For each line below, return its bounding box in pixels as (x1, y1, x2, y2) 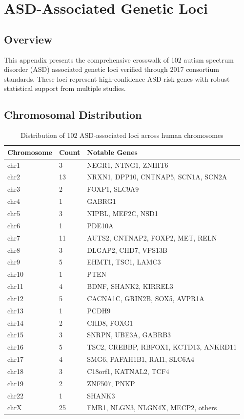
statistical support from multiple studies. (4, 83, 126, 93)
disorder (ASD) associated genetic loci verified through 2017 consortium (4, 64, 219, 74)
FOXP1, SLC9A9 (87, 184, 139, 194)
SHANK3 (87, 390, 115, 400)
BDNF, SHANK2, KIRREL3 (87, 281, 173, 291)
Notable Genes (87, 147, 138, 157)
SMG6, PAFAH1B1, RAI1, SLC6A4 (87, 354, 194, 364)
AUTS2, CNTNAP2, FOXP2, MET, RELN (87, 232, 217, 243)
